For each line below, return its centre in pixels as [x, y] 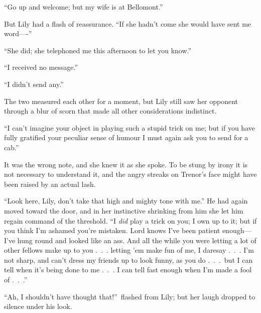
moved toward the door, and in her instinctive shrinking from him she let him [124, 210]
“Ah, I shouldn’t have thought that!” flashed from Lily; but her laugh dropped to [130, 296]
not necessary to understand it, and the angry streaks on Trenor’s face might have [130, 174]
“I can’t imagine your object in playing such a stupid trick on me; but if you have [129, 127]
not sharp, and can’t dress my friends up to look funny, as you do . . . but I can [128, 259]
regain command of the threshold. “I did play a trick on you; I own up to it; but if [130, 220]
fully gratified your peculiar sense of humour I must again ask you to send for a [126, 137]
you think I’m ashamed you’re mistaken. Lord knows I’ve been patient [112, 230]
